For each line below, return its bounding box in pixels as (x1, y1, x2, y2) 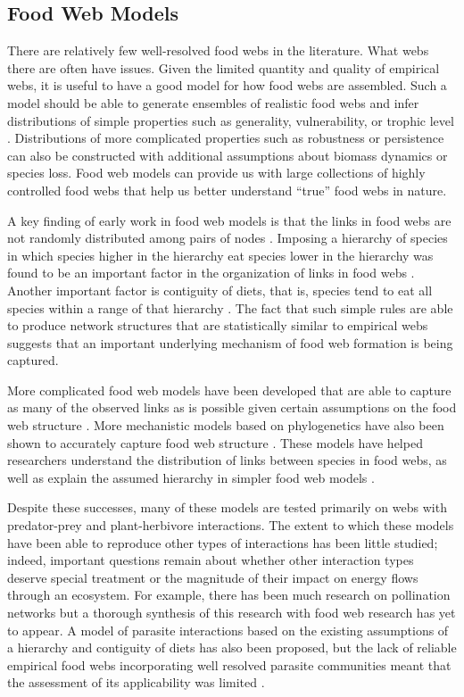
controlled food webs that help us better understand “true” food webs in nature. (7, 180, 447, 199)
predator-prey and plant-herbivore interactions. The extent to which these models (7, 516, 454, 535)
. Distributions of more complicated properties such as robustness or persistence (7, 129, 444, 147)
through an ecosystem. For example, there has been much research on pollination (7, 585, 451, 604)
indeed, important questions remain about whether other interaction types (7, 551, 414, 569)
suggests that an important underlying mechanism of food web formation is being (7, 333, 453, 352)
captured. (7, 351, 59, 369)
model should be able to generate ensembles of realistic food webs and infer (7, 93, 419, 112)
